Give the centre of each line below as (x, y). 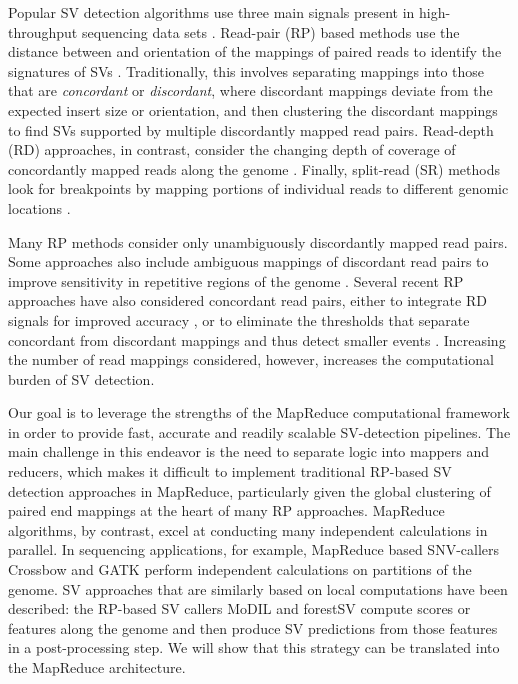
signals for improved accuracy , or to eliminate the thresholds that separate (239, 319)
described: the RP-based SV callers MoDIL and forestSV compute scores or (239, 608)
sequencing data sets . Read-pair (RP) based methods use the (270, 31)
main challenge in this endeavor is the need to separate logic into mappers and (249, 451)
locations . (39, 207)
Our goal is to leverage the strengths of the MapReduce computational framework (259, 412)
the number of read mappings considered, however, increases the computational (251, 359)
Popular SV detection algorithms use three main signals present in (211, 12)
